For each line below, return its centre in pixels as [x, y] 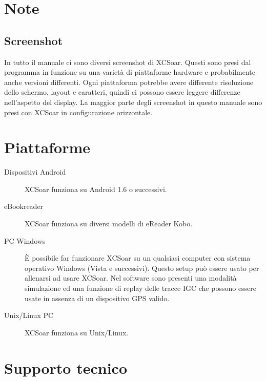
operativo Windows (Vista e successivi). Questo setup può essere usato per [142, 268]
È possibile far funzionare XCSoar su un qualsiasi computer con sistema [138, 258]
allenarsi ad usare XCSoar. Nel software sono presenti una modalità [131, 278]
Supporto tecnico [66, 367]
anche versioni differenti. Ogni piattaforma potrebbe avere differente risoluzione [129, 82]
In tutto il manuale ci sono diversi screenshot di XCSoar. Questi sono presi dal [128, 62]
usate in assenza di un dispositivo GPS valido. [97, 298]
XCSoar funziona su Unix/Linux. [77, 332]
